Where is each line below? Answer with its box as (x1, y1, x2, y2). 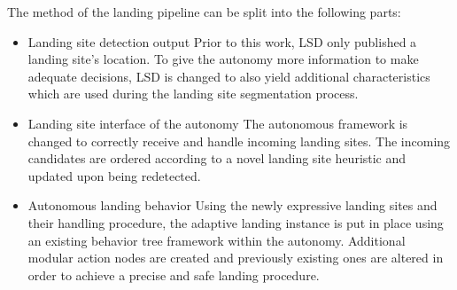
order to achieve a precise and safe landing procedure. (27, 265, 320, 284)
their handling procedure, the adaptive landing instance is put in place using (27, 213, 444, 231)
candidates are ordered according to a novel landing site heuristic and (27, 149, 407, 168)
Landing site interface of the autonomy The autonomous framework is (27, 114, 408, 132)
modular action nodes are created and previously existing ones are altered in (27, 248, 444, 267)
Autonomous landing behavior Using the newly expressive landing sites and (27, 196, 438, 215)
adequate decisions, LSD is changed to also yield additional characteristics (27, 67, 430, 85)
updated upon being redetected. (27, 166, 201, 184)
